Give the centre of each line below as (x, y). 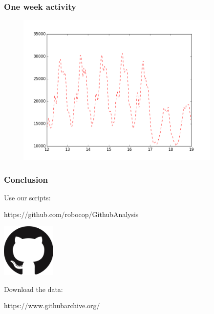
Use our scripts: (27, 198)
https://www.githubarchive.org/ (52, 305)
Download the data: (33, 289)
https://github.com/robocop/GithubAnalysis (71, 214)
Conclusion (26, 179)
